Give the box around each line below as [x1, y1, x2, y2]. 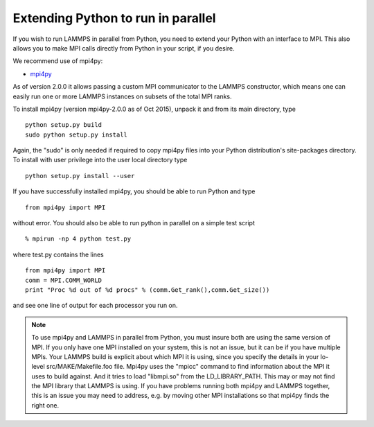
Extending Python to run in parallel [12, 10, 216, 26]
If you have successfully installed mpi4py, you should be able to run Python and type [12, 187, 256, 195]
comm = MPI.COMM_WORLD [25, 276, 103, 284]
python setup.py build [25, 121, 103, 129]
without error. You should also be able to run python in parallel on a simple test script [12, 219, 256, 227]
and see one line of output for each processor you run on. [12, 302, 178, 310]
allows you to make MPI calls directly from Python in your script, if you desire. [12, 44, 235, 52]
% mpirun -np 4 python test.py [25, 235, 132, 243]
